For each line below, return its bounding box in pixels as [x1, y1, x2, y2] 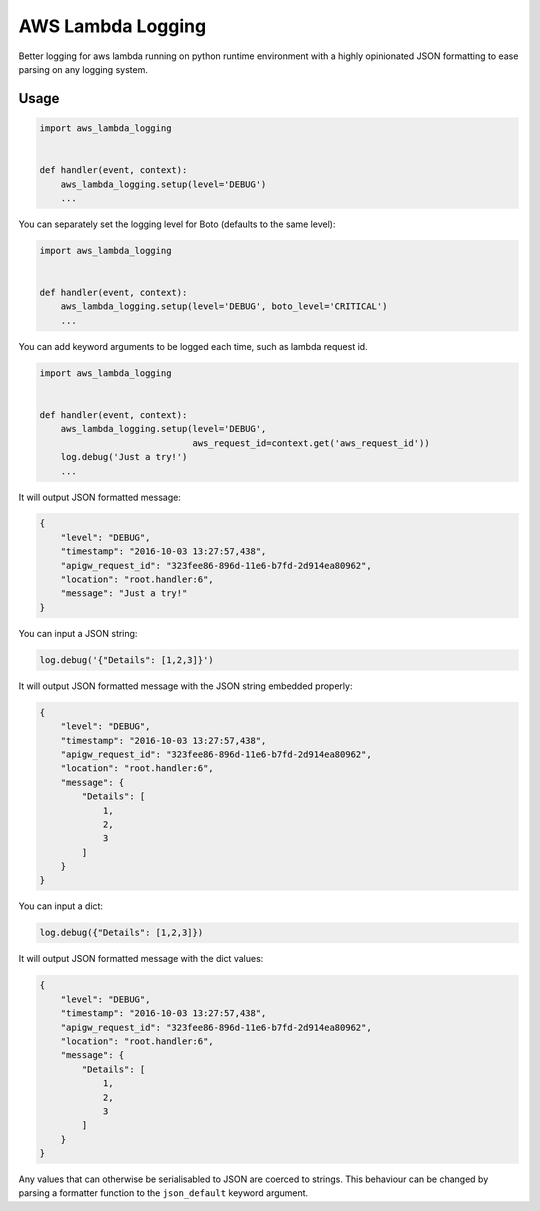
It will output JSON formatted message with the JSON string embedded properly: [18, 680, 353, 692]
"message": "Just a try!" [60, 588, 188, 599]
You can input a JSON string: [18, 627, 138, 639]
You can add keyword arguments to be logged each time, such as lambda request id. [18, 340, 369, 352]
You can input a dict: [18, 900, 104, 912]
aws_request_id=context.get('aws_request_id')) [192, 437, 430, 449]
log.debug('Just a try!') [60, 451, 188, 463]
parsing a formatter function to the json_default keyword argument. [18, 1187, 309, 1199]
